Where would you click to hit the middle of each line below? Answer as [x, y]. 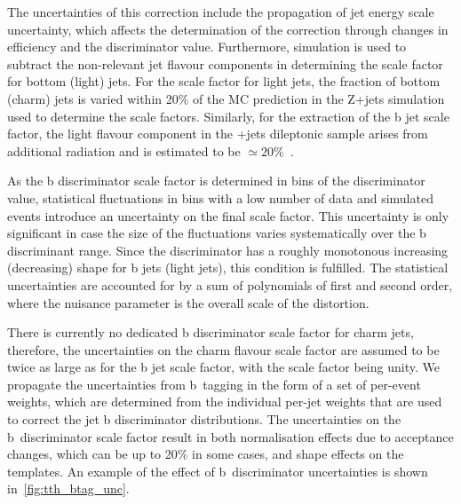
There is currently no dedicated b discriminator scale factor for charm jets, [211, 332]
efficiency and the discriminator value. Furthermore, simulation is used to [207, 47]
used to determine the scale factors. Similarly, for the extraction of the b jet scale [228, 116]
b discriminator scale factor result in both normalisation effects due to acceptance [230, 436]
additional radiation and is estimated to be [124, 150]
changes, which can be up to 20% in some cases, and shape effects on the [206, 454]
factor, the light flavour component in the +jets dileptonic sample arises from [218, 134]
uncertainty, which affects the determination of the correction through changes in [228, 29]
